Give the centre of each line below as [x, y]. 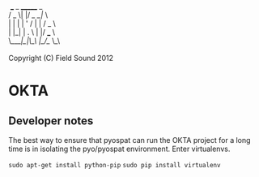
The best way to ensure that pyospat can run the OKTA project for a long [129, 140]
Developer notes [51, 121]
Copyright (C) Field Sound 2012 [61, 58]
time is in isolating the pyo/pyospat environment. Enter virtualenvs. [119, 149]
